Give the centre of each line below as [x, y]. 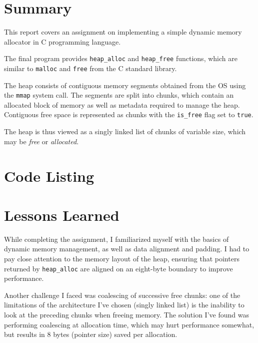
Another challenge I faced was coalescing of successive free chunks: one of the [122, 295]
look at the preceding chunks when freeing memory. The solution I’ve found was [126, 315]
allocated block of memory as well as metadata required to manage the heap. [122, 104]
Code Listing [49, 176]
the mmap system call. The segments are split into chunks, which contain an [119, 95]
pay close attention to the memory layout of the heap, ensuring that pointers [122, 258]
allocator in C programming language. [62, 41]
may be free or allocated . [41, 141]
